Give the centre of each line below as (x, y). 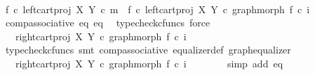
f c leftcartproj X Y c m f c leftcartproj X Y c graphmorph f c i (157, 9)
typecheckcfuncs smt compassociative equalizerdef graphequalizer (148, 50)
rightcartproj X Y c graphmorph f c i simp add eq (149, 63)
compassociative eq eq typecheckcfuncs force (108, 23)
